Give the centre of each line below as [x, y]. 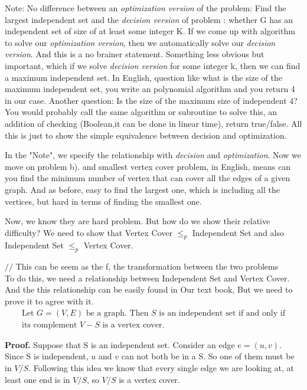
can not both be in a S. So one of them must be [208, 356]
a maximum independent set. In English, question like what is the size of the [143, 77]
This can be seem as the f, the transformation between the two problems [147, 266]
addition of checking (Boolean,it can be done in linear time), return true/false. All [153, 123]
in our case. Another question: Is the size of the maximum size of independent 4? [151, 100]
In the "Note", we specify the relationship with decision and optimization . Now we [153, 155]
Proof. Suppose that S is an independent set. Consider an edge [120, 344]
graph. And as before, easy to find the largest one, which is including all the [142, 189]
